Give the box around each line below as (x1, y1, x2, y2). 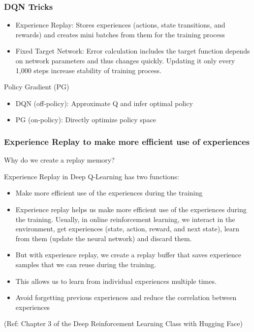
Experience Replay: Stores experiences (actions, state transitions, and (15, 20, 225, 30)
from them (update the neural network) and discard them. (15, 233, 192, 243)
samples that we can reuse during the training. (15, 259, 157, 269)
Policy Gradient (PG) (4, 82, 69, 92)
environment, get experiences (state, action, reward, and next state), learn (15, 223, 240, 234)
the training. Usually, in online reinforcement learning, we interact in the (15, 214, 235, 224)
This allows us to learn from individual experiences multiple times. (15, 276, 217, 286)
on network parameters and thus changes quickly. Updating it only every (15, 55, 235, 65)
